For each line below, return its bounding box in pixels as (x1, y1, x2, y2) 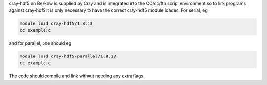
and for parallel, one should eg (9, 40, 72, 46)
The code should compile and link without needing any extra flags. (9, 73, 145, 79)
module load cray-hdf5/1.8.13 (19, 21, 93, 27)
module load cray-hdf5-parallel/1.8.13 (19, 53, 116, 59)
